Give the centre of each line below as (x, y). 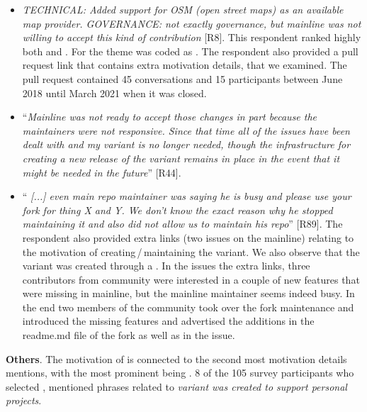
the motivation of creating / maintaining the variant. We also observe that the (191, 251)
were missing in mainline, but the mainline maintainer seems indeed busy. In (188, 293)
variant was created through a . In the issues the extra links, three (166, 266)
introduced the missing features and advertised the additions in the (168, 321)
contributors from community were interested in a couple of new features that (191, 279)
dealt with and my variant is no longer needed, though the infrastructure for (186, 144)
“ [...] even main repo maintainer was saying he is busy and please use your (187, 196)
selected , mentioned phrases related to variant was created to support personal (176, 386)
